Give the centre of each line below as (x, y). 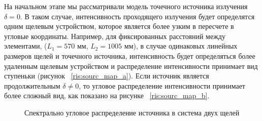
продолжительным (32, 85)
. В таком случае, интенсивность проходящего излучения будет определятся (137, 16)
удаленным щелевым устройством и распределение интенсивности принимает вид (131, 66)
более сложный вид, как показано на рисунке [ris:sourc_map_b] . (107, 95)
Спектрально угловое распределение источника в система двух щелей (132, 112)
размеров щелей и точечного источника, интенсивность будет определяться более (130, 55)
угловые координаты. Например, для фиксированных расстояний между (115, 36)
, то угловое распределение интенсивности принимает (162, 85)
